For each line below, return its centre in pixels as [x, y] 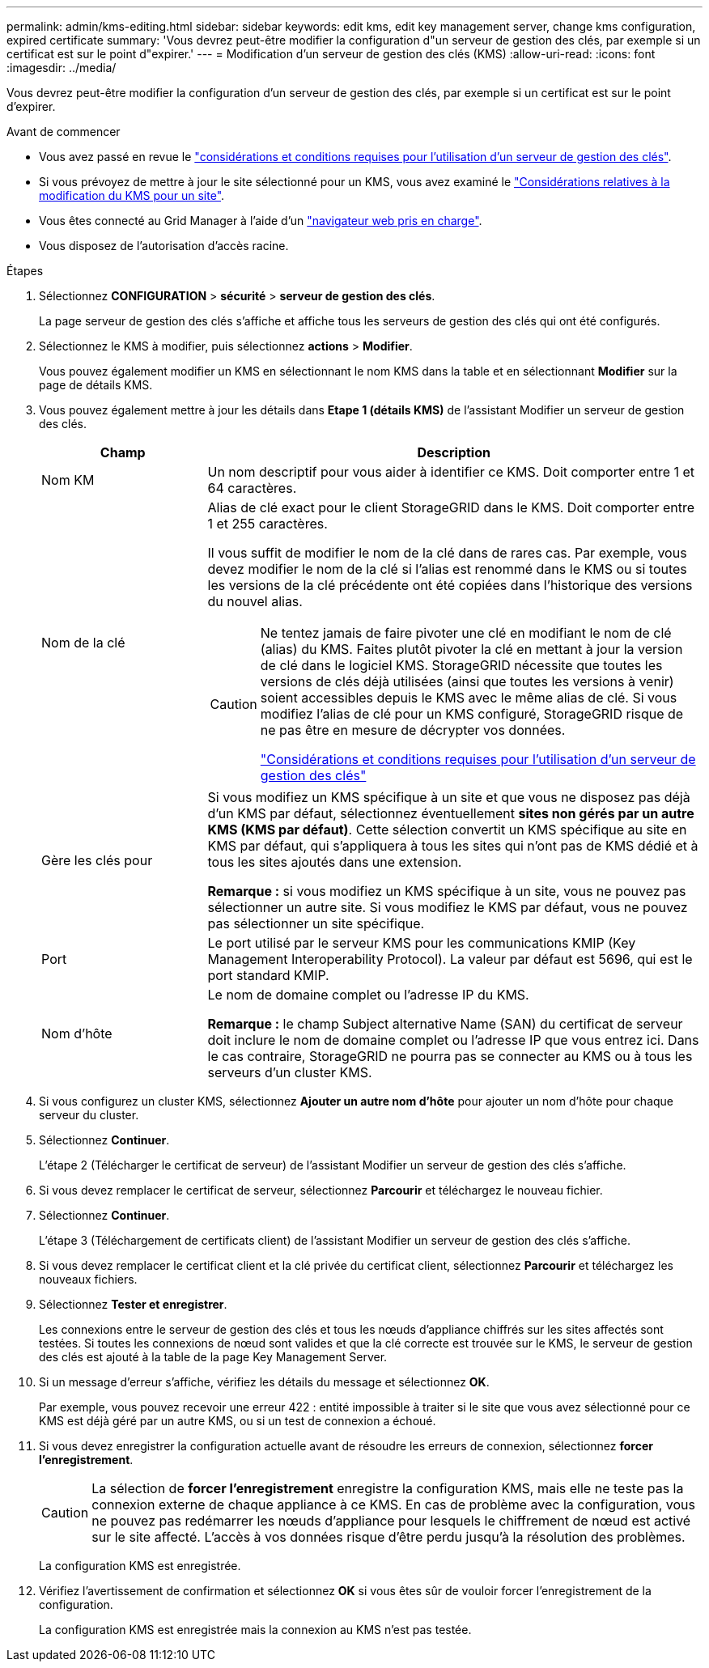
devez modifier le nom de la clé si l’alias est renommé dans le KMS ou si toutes [447, 569]
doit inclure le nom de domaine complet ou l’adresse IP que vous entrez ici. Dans [453, 1040]
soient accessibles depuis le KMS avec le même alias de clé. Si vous [469, 698]
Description [454, 452]
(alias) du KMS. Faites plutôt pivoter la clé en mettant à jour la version [471, 649]
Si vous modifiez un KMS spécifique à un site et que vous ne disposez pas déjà [449, 797]
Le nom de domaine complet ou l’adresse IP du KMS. [368, 995]
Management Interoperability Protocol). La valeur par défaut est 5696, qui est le [450, 959]
